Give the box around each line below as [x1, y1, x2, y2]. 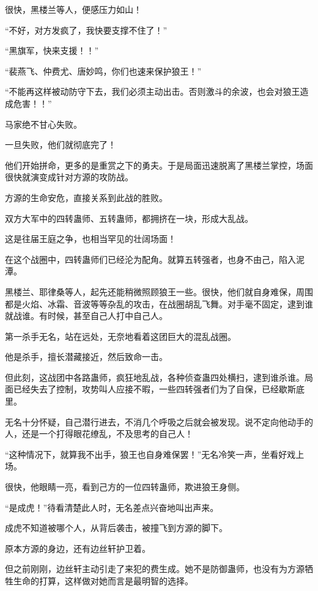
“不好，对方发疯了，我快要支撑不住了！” [5, 23, 168, 36]
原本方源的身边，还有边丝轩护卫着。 [5, 541, 150, 554]
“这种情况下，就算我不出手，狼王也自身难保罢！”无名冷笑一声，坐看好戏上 [5, 447, 305, 460]
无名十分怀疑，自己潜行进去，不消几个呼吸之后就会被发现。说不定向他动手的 [5, 415, 313, 428]
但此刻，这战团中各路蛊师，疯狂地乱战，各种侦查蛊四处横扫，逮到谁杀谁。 [5, 370, 305, 383]
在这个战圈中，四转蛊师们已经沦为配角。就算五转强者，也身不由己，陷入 [5, 252, 296, 265]
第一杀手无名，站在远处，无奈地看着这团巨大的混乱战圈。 [5, 329, 236, 342]
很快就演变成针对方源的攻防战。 [5, 171, 133, 183]
